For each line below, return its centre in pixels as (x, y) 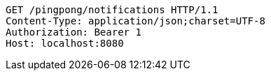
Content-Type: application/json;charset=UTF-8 (135, 21)
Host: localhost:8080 (65, 43)
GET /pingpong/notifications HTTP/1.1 (112, 10)
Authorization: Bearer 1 (74, 32)
